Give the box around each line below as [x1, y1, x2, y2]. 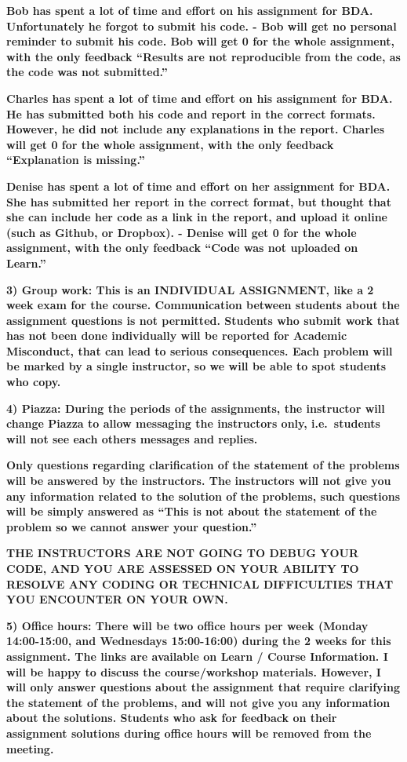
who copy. [6, 374, 61, 390]
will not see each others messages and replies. [6, 430, 258, 447]
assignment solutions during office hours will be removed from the [6, 724, 372, 741]
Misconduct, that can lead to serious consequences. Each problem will [6, 342, 393, 359]
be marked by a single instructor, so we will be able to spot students [6, 358, 387, 374]
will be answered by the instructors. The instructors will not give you [6, 472, 391, 489]
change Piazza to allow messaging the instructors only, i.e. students [6, 415, 380, 432]
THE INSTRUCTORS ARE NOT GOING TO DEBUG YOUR [6, 545, 359, 561]
